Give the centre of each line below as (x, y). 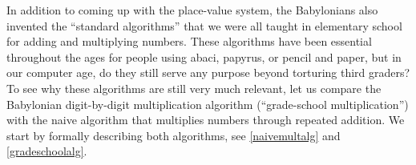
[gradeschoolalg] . (47, 151)
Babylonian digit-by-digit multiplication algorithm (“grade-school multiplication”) (208, 104)
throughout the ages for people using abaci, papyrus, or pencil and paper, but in (204, 56)
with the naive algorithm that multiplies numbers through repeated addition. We (206, 120)
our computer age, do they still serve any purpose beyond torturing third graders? (208, 72)
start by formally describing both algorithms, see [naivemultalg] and (174, 135)
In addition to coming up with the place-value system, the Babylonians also (192, 10)
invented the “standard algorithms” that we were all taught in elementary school (204, 25)
